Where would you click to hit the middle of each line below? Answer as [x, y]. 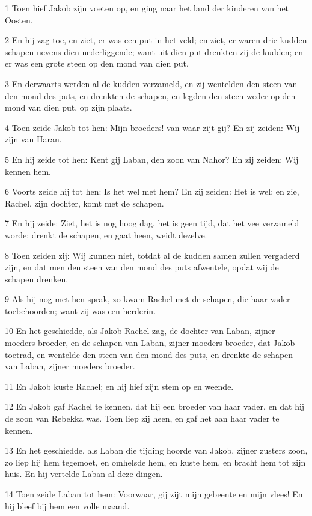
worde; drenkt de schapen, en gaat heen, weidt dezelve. [106, 235]
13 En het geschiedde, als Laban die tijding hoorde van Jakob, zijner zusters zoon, [156, 450]
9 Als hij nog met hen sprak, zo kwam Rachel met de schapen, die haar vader [148, 299]
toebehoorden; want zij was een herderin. [81, 310]
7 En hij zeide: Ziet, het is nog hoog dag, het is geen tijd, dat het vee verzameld [152, 223]
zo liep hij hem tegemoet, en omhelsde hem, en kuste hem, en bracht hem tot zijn [155, 462]
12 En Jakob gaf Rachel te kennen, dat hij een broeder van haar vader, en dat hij [155, 406]
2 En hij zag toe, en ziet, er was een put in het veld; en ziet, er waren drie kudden [156, 40]
